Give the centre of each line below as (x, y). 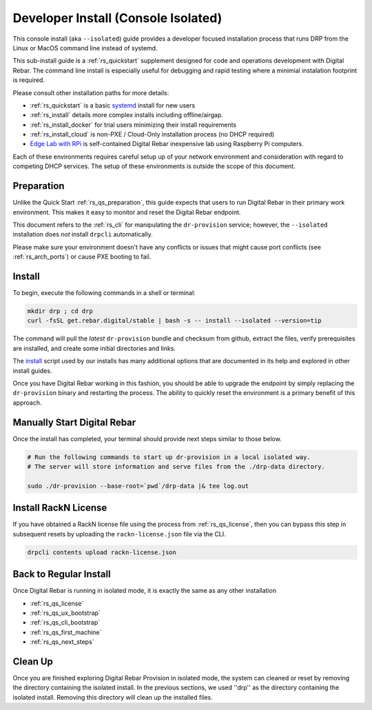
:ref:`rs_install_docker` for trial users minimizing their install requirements (133, 125)
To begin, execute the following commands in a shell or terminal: (104, 293)
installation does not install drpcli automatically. (83, 234)
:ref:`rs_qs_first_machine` (66, 632)
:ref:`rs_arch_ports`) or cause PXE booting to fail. (82, 257)
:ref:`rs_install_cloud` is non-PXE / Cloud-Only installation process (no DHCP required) (152, 134)
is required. (29, 80)
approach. (27, 403)
